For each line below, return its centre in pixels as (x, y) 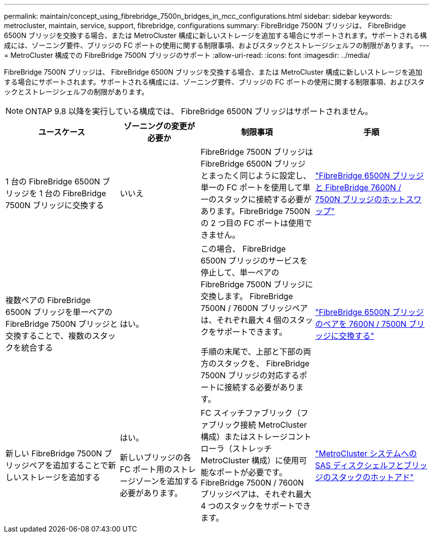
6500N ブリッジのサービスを (254, 261)
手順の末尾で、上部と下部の (252, 352)
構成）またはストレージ (244, 437)
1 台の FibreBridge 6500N (53, 181)
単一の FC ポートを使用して (252, 187)
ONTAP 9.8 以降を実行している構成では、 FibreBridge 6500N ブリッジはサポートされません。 (199, 111)
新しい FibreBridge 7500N (54, 453)
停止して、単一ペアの (240, 272)
